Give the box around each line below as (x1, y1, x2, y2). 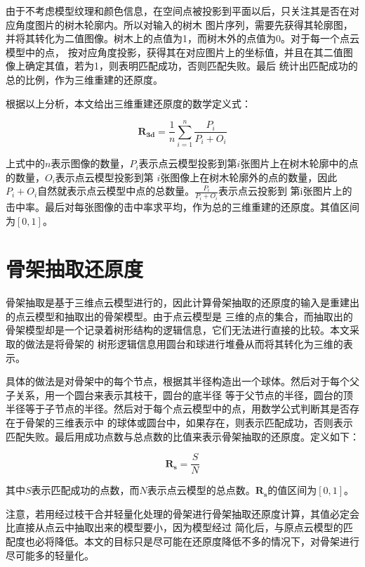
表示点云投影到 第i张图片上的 (218, 183, 352, 198)
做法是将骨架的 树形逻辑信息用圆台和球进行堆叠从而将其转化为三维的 (25, 337, 343, 351)
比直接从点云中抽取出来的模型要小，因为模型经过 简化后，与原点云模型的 (6, 520, 343, 535)
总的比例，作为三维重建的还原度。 (6, 72, 163, 86)
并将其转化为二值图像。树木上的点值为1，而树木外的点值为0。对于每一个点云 (6, 31, 359, 46)
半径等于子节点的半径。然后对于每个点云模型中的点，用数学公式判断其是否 (6, 401, 350, 416)
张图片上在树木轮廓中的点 (240, 156, 359, 171)
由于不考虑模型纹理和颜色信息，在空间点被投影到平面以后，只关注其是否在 (6, 4, 350, 18)
